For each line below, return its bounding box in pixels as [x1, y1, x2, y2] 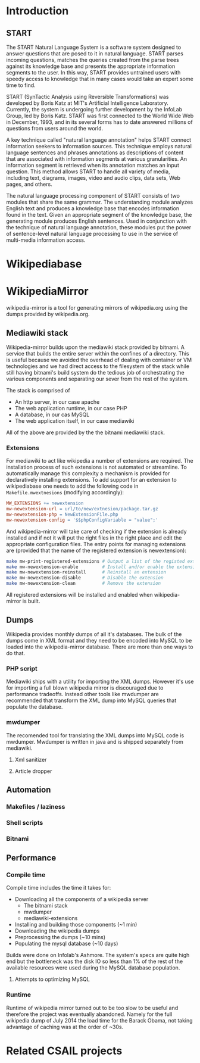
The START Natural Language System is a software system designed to [6, 43, 182, 51]
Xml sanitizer [14, 756, 47, 763]
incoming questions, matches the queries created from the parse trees [6, 57, 180, 63]
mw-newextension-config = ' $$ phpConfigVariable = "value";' [6, 517, 159, 523]
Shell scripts [6, 818, 43, 827]
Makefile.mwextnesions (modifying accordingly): [6, 489, 124, 496]
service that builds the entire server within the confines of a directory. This [6, 350, 189, 357]
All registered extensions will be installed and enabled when [6, 591, 153, 598]
